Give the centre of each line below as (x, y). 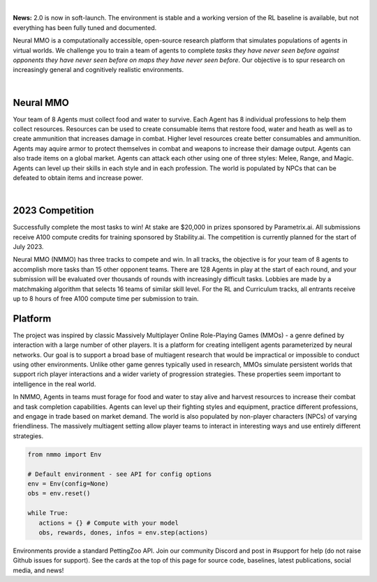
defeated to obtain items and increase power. (78, 177)
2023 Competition (53, 210)
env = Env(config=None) (68, 484)
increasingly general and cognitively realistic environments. (98, 70)
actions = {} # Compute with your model (109, 523)
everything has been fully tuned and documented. (85, 27)
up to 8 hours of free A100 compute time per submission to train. (106, 299)
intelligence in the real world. (54, 384)
